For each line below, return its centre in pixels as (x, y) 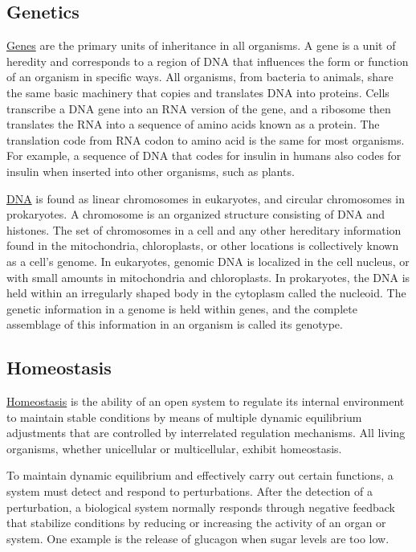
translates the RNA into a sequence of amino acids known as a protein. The (193, 124)
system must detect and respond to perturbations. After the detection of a (190, 491)
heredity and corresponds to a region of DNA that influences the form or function (208, 61)
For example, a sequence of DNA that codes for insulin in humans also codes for (204, 155)
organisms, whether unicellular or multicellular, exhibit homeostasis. (174, 448)
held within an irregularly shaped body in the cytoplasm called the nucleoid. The (206, 293)
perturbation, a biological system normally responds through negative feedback (201, 507)
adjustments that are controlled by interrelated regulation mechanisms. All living (206, 433)
